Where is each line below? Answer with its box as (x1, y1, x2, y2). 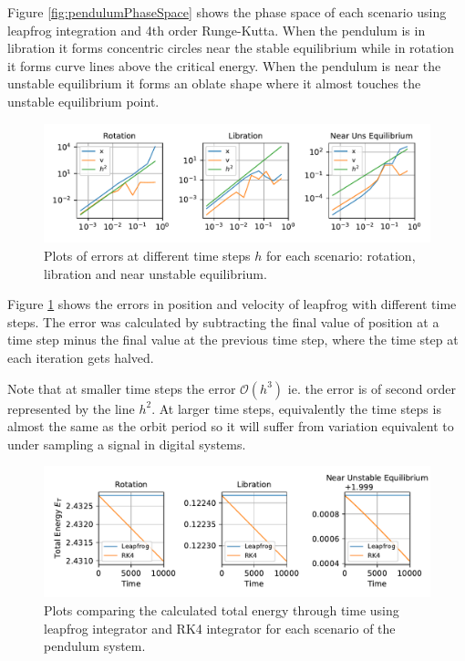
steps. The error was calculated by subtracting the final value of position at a (7, 312, 439, 331)
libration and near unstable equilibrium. (44, 263, 267, 283)
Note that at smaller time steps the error (7, 378, 236, 398)
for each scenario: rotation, (265, 246, 416, 264)
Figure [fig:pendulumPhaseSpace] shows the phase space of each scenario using (7, 3, 447, 21)
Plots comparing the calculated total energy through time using (44, 601, 399, 620)
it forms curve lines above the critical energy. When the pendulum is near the (7, 56, 441, 75)
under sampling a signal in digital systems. (7, 434, 246, 453)
